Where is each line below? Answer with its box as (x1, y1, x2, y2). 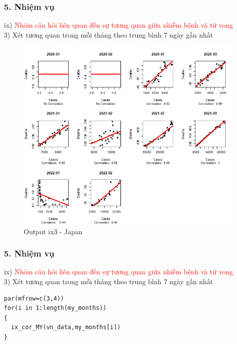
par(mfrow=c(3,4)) (4, 295, 64, 302)
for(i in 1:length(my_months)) (4, 304, 107, 312)
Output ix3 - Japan (24, 226, 82, 236)
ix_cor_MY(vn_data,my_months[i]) (11, 324, 121, 331)
